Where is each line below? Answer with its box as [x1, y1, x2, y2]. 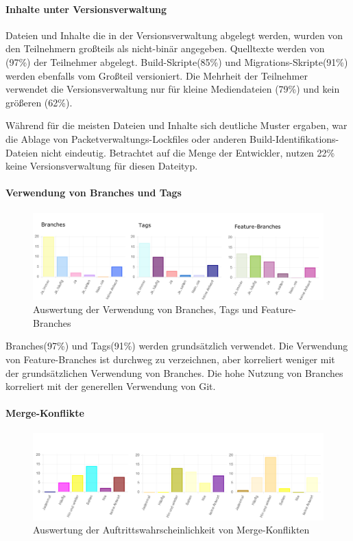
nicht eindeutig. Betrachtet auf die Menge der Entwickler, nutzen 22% [40, 145, 335, 159]
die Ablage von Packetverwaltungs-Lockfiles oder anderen [5, 131, 247, 146]
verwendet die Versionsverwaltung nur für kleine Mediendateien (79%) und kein [5, 82, 340, 96]
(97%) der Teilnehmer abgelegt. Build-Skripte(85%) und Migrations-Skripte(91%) [5, 54, 348, 69]
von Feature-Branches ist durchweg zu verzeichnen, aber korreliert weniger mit [5, 352, 335, 367]
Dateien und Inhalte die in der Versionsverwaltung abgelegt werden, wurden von [5, 27, 343, 42]
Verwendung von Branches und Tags [5, 185, 182, 200]
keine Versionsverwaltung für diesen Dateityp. [5, 159, 198, 173]
